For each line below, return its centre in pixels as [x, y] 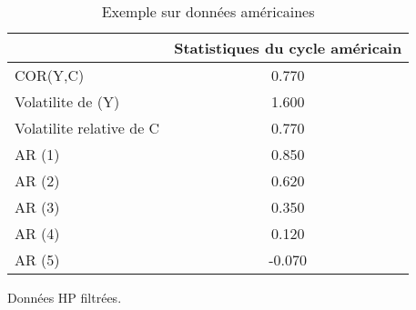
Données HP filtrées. [65, 297]
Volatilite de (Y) [67, 101]
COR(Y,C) [50, 75]
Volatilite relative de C [87, 128]
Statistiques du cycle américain [288, 48]
